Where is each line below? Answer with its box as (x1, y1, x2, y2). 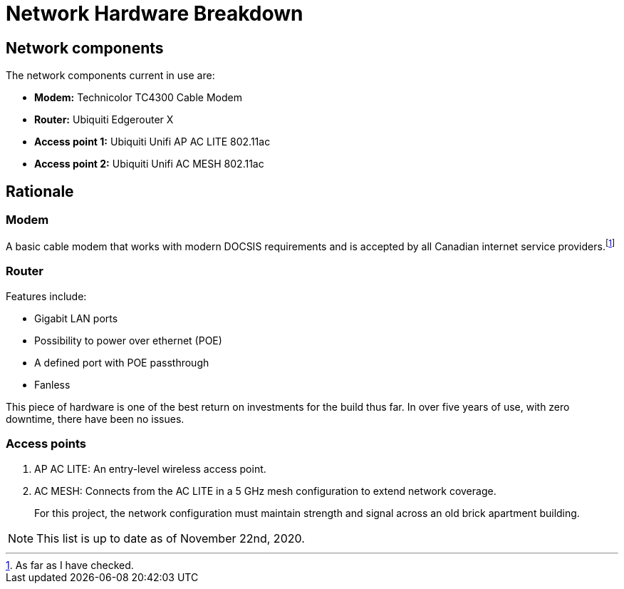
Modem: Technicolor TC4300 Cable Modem (34, 91, 242, 104)
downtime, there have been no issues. (6, 412, 184, 425)
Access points (6, 436, 87, 451)
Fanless (34, 378, 71, 391)
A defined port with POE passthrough (34, 356, 209, 369)
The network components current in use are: (6, 69, 215, 82)
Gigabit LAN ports (34, 312, 118, 324)
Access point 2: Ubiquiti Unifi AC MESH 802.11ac (34, 158, 264, 170)
